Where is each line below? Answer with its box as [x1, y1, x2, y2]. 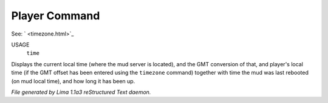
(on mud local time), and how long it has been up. [11, 77, 135, 84]
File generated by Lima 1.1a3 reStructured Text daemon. [11, 88, 151, 96]
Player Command [11, 9, 100, 22]
